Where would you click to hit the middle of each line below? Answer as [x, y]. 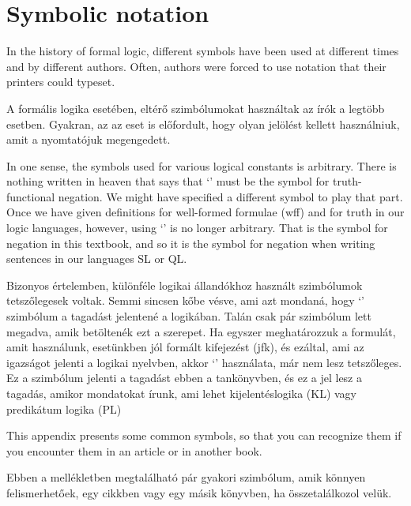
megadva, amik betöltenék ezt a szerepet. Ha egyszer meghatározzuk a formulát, [201, 331]
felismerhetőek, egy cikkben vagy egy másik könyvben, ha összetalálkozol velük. [199, 492]
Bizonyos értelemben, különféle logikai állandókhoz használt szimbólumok [185, 285]
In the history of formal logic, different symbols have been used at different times [203, 51]
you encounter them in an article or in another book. [134, 450]
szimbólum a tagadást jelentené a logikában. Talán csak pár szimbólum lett [189, 316]
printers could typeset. [61, 82]
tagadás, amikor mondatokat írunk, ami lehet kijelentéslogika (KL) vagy [182, 393]
